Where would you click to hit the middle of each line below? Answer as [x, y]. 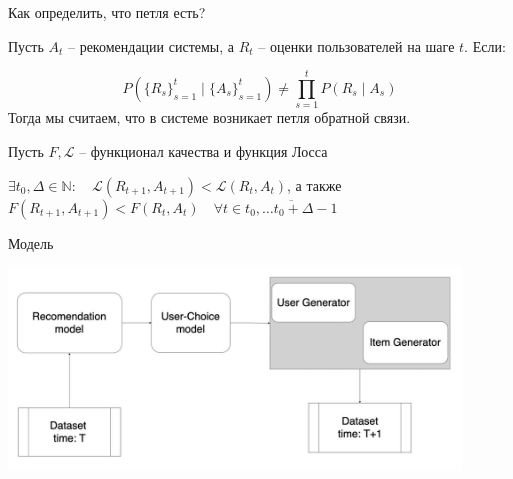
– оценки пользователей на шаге [356, 45]
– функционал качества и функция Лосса [203, 150]
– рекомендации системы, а [151, 45]
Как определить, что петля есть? [107, 12]
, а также [314, 184]
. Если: [485, 45]
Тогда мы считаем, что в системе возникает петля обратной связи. [209, 117]
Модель [31, 242]
